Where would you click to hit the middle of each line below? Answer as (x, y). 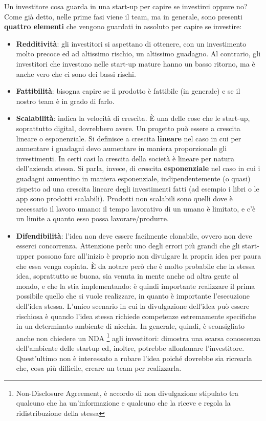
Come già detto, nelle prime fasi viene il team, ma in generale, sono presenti (123, 16)
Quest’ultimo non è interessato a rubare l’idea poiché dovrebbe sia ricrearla (134, 358)
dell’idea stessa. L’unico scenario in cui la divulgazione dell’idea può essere (133, 306)
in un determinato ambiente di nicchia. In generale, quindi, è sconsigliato (130, 326)
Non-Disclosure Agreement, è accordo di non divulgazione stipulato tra (127, 393)
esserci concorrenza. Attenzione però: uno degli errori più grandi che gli (128, 246)
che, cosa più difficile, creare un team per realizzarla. (99, 368)
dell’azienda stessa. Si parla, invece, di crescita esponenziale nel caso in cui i (138, 168)
